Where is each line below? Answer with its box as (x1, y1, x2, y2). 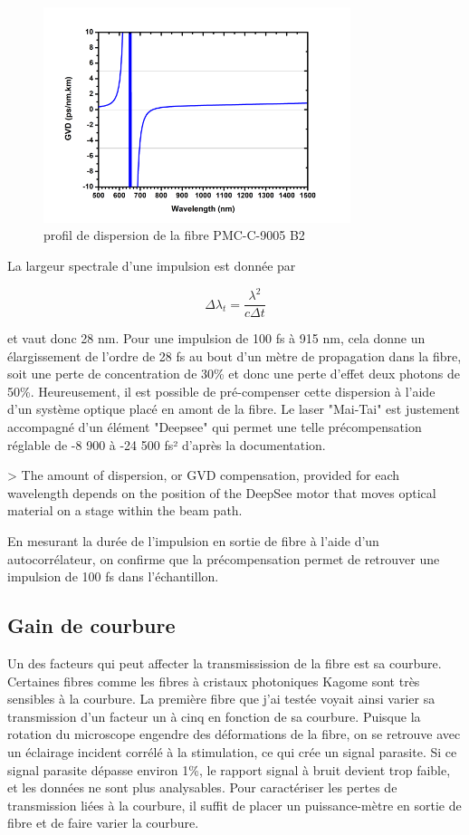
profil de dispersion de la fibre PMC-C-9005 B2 (43, 226, 305, 245)
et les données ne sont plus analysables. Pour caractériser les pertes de (7, 778, 397, 797)
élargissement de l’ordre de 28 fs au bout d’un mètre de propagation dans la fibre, (7, 346, 462, 365)
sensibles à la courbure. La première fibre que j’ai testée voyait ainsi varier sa (7, 689, 435, 708)
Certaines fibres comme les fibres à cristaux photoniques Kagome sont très (7, 671, 420, 690)
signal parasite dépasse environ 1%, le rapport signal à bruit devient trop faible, (7, 760, 451, 779)
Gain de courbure (7, 611, 176, 639)
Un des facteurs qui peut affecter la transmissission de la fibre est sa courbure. (7, 654, 442, 673)
